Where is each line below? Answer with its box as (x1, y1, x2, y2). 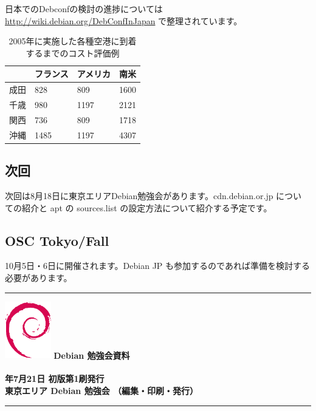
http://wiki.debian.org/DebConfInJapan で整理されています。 (5, 14, 242, 27)
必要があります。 (5, 271, 72, 284)
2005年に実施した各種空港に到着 (9, 35, 137, 47)
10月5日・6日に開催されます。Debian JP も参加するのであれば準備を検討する (5, 259, 310, 272)
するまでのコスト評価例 (26, 46, 120, 59)
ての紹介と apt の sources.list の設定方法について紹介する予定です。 (5, 201, 272, 214)
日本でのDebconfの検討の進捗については (5, 2, 163, 15)
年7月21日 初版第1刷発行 (5, 372, 105, 385)
